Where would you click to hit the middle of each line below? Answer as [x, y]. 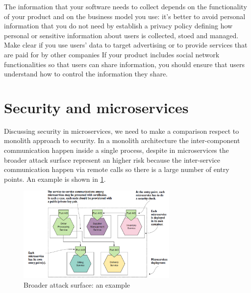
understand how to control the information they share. [86, 74]
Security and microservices [96, 107]
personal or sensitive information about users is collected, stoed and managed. [121, 35]
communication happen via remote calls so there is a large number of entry [117, 169]
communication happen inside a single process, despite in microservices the [116, 150]
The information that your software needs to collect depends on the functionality [125, 6]
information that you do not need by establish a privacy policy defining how [118, 26]
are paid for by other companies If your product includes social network [112, 54]
